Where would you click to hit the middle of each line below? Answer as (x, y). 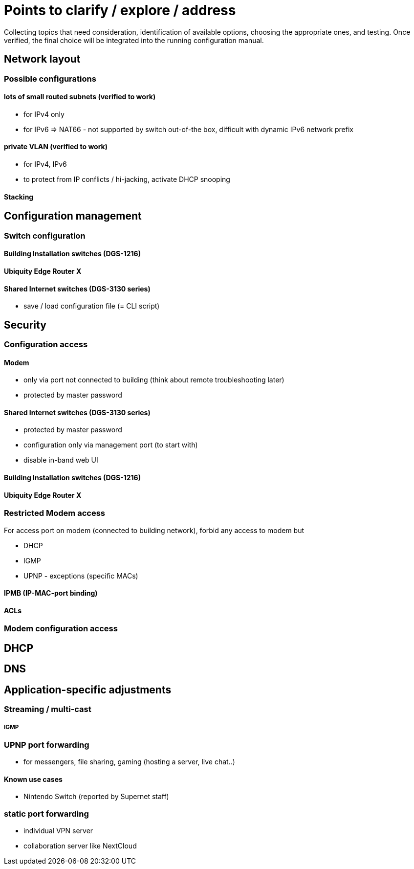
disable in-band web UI (61, 460)
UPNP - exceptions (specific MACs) (81, 576)
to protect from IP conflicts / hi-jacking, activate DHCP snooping (127, 179)
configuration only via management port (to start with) (111, 445)
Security (25, 325)
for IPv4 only (44, 114)
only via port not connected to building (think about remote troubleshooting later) (154, 380)
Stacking (19, 197)
